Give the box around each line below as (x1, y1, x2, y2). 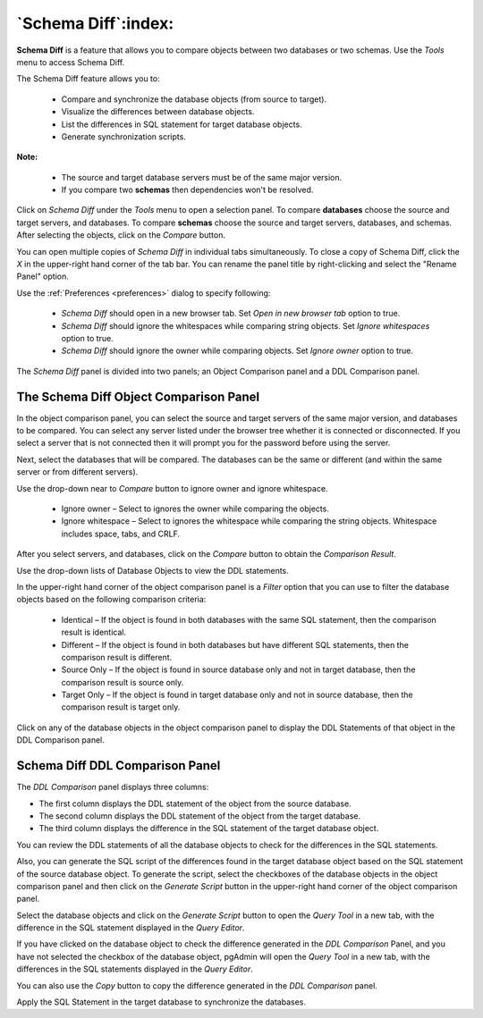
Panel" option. (16, 271, 69, 282)
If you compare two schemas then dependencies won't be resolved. (61, 184, 314, 196)
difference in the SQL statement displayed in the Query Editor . (16, 922, 245, 933)
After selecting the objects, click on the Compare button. (16, 230, 225, 240)
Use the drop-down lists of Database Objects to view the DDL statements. (16, 565, 290, 576)
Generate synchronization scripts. (61, 130, 187, 142)
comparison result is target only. (61, 702, 181, 712)
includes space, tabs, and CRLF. (61, 528, 181, 539)
